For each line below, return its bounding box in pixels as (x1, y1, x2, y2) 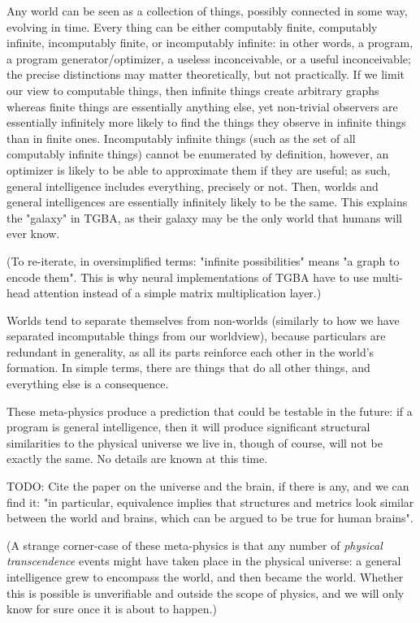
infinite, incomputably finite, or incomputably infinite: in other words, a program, (6, 34, 414, 51)
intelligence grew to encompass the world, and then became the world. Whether (6, 569, 404, 585)
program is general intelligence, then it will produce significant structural (6, 418, 370, 435)
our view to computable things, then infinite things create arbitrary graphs (6, 81, 379, 98)
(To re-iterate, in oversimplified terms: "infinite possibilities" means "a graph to (6, 252, 400, 269)
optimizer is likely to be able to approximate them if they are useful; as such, (6, 161, 391, 178)
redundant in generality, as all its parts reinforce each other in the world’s (6, 343, 375, 360)
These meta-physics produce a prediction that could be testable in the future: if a (6, 402, 413, 419)
